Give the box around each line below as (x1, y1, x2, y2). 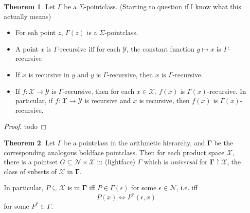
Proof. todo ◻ (4, 121, 47, 131)
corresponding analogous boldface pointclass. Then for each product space (4, 147, 225, 157)
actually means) (4, 11, 51, 21)
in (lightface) (97, 157, 136, 167)
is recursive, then (139, 95, 190, 106)
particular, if (15, 95, 53, 106)
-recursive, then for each (62, 86, 135, 96)
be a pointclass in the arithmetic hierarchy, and (64, 137, 205, 147)
